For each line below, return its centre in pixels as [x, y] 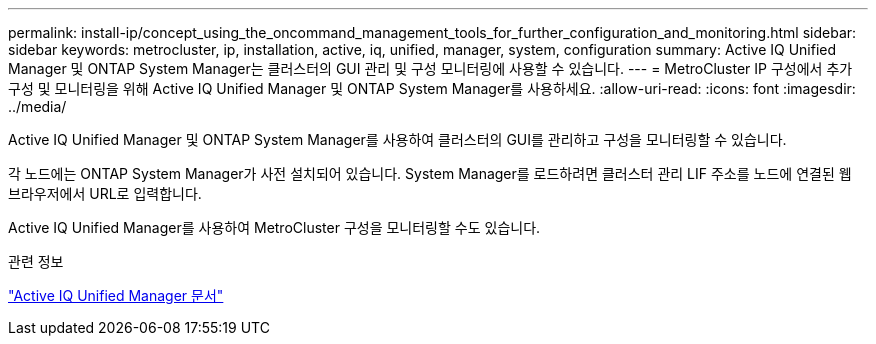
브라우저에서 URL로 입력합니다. [105, 193]
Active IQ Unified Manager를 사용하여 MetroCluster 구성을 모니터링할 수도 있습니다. [274, 227]
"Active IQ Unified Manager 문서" [116, 295]
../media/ [37, 106]
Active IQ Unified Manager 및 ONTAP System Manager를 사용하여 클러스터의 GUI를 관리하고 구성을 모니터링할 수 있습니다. [397, 139]
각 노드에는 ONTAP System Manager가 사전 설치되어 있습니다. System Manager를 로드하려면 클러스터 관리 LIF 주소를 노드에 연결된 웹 [430, 173]
